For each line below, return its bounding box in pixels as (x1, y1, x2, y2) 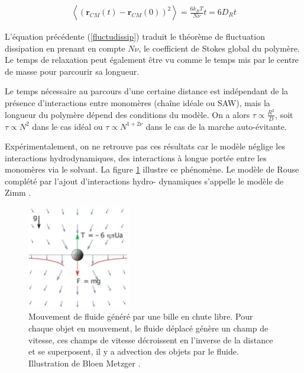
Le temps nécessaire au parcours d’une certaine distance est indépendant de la (5, 85, 289, 97)
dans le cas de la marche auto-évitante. (145, 120, 287, 132)
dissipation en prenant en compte (5, 42, 125, 54)
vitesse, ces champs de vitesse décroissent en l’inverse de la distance (28, 333, 273, 346)
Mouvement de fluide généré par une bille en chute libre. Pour (28, 310, 253, 323)
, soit (275, 108, 293, 120)
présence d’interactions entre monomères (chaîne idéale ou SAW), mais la (5, 97, 270, 109)
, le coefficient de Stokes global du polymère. (138, 42, 300, 54)
